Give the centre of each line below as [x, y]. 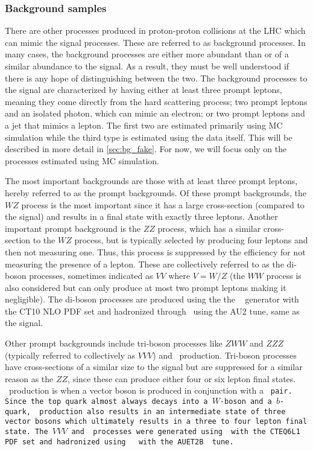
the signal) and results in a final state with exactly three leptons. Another [141, 216]
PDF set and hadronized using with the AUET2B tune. [119, 442]
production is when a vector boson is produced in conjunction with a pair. [150, 390]
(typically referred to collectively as [70, 355]
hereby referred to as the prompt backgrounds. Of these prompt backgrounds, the [156, 192]
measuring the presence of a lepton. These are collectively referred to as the [144, 264]
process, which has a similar [209, 228]
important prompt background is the [73, 228]
